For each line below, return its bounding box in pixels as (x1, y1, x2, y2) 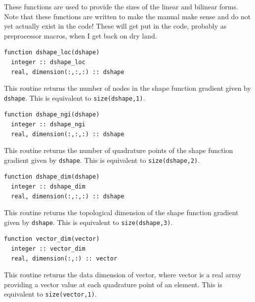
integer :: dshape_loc (11, 58, 85, 66)
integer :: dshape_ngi (11, 121, 85, 128)
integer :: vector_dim (11, 245, 85, 253)
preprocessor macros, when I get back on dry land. (4, 30, 157, 40)
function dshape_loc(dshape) (4, 49, 100, 56)
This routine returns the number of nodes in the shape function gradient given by (4, 83, 251, 93)
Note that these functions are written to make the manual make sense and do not (4, 11, 251, 21)
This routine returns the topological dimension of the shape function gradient (4, 207, 239, 218)
